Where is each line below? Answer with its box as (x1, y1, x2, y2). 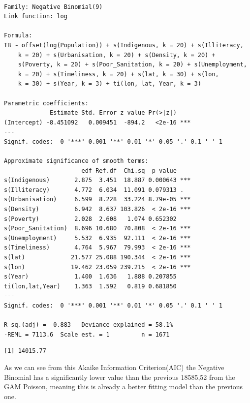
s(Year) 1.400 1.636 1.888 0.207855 (4, 273, 177, 280)
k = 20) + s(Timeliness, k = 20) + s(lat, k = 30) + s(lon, (18, 70, 219, 78)
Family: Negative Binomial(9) (4, 3, 103, 10)
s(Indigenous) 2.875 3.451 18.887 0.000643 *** (4, 177, 191, 184)
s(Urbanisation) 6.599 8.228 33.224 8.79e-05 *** (4, 196, 191, 203)
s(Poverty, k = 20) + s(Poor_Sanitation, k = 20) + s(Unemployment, (18, 61, 247, 68)
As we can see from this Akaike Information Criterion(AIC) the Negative (4, 362, 224, 372)
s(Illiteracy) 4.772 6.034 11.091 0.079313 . (4, 186, 184, 193)
